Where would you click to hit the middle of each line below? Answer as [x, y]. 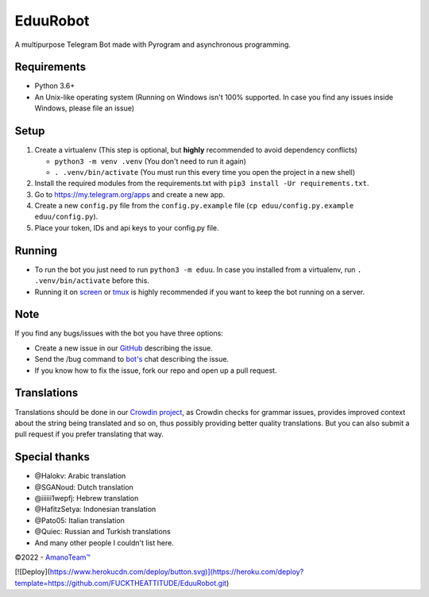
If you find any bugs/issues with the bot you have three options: [119, 333]
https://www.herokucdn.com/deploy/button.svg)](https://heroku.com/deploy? [177, 572]
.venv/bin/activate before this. [92, 281]
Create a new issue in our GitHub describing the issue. [124, 348]
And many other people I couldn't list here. [104, 543]
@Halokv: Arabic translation [80, 476]
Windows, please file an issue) [85, 108]
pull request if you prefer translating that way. [89, 434]
